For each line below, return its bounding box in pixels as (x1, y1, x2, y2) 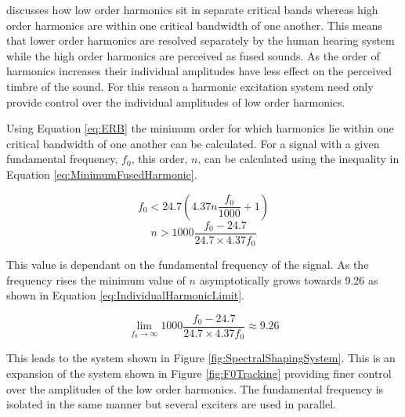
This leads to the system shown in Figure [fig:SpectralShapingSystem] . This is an (6, 350, 396, 366)
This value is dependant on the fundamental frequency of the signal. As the (6, 256, 369, 273)
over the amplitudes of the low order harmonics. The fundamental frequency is (6, 380, 384, 397)
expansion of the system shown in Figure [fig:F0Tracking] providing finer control (6, 364, 392, 381)
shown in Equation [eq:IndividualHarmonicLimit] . (6, 287, 244, 303)
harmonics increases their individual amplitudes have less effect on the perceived (6, 63, 392, 79)
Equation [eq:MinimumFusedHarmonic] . (6, 165, 197, 182)
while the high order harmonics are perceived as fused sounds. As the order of (6, 47, 380, 63)
